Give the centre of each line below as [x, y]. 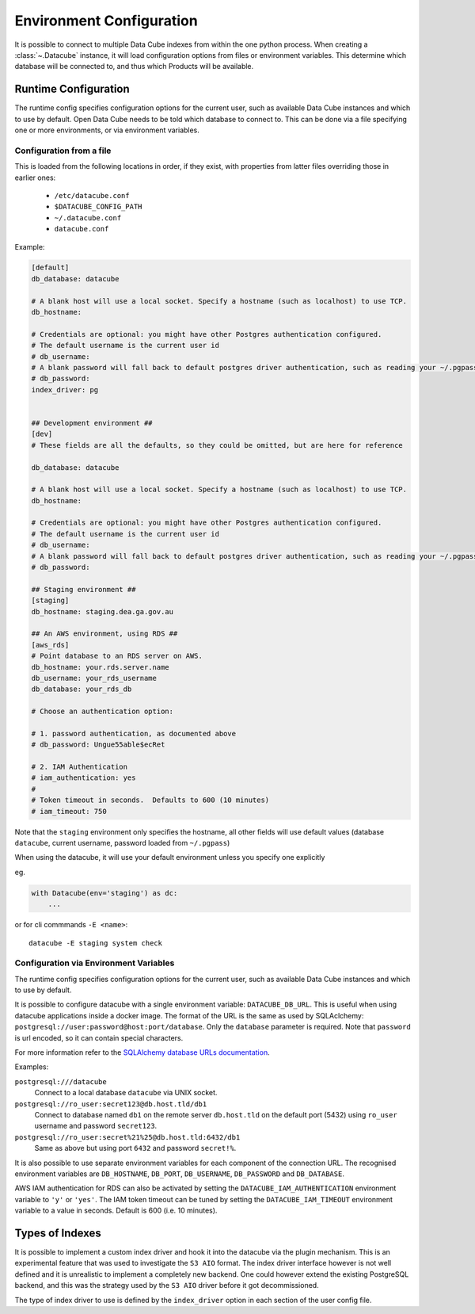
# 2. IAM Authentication [80, 767]
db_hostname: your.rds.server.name [100, 667]
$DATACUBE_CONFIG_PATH [98, 207]
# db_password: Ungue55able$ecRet [98, 745]
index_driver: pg [65, 390]
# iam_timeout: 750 [69, 811]
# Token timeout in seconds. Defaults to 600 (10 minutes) [150, 800]
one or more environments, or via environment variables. [107, 130]
